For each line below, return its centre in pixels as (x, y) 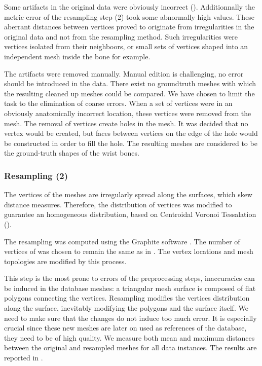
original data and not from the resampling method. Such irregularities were (121, 36)
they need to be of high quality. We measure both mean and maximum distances (129, 337)
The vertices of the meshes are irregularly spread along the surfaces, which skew (128, 194)
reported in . (24, 358)
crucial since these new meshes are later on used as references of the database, (125, 328)
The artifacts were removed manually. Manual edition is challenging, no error (124, 73)
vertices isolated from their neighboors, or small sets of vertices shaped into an (126, 46)
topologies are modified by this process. (65, 261)
